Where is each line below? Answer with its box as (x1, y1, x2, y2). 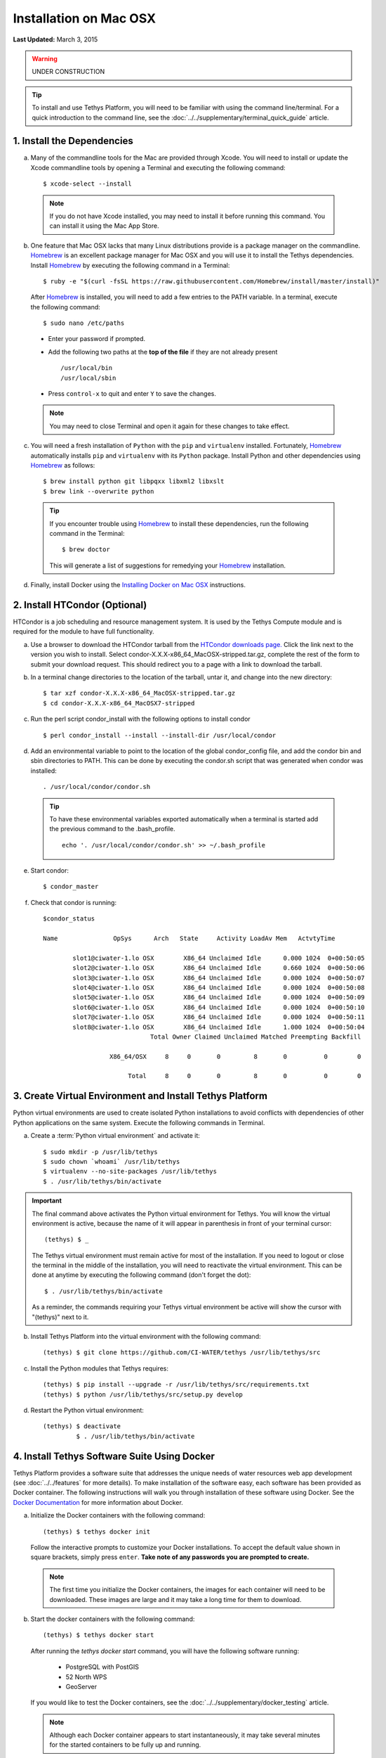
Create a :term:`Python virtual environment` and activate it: (30, 1131, 200, 1140)
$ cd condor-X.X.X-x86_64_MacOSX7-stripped (43, 699, 195, 707)
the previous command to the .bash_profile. (49, 825, 175, 833)
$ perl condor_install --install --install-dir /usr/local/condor (43, 731, 277, 739)
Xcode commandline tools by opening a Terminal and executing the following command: (30, 163, 286, 172)
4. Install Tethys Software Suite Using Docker (13, 1450, 215, 1462)
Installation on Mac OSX (13, 11, 157, 26)
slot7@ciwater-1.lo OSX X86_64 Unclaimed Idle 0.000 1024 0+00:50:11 (72, 1013, 365, 1021)
